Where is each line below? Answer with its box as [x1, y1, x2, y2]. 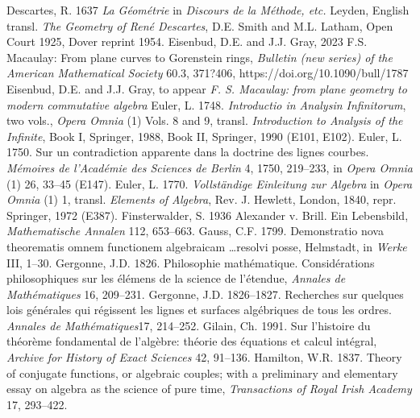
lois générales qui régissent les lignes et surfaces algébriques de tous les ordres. [6, 301, 392, 318]
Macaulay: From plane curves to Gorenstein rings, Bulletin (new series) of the [6, 48, 393, 65]
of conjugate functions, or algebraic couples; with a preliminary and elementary [6, 364, 398, 381]
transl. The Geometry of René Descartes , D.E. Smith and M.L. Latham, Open [6, 17, 393, 34]
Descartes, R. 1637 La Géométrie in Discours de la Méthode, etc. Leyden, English [6, 2, 410, 18]
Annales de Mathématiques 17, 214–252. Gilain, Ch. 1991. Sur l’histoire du [6, 317, 371, 333]
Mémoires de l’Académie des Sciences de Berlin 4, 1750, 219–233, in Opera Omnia [6, 159, 414, 176]
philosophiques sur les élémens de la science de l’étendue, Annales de [6, 270, 346, 287]
